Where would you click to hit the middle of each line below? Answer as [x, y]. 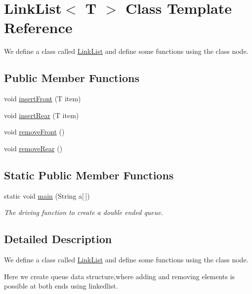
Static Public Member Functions [89, 175]
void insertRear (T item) [42, 115]
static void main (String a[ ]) [47, 195]
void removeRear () [33, 148]
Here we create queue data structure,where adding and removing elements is [120, 276]
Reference [38, 27]
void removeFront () [34, 132]
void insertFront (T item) [42, 99]
